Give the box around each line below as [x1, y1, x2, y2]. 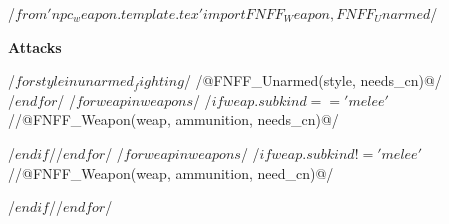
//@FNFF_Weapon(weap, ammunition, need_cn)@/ [8, 162, 334, 183]
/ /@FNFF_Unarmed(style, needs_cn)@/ [183, 70, 442, 91]
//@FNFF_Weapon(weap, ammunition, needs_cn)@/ [8, 109, 339, 130]
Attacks [8, 36, 62, 57]
